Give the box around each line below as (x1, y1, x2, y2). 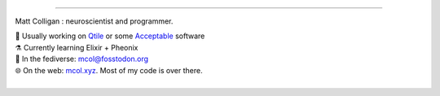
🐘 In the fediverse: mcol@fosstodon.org (15, 54, 149, 64)
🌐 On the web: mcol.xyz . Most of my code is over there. (15, 65, 203, 75)
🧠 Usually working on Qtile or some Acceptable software (15, 31, 205, 41)
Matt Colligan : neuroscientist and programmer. (15, 16, 174, 26)
